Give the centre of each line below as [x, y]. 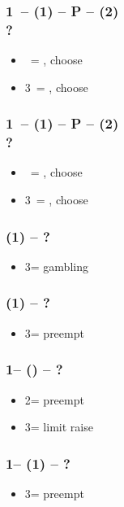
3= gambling [56, 266]
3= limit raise [59, 427]
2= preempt [54, 399]
